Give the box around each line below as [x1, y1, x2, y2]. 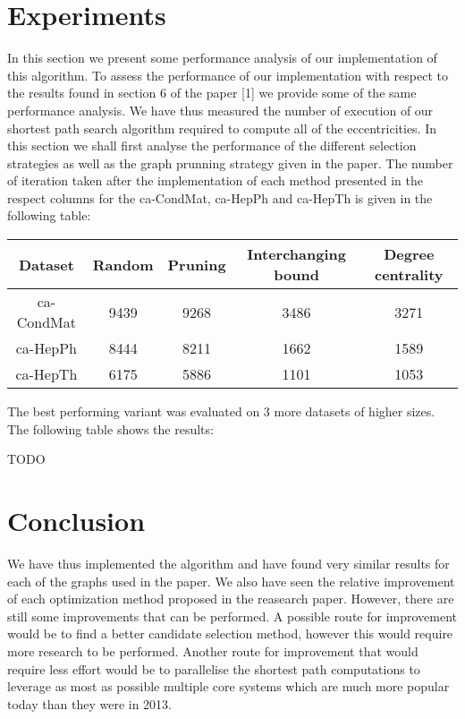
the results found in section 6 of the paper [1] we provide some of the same [7, 83, 417, 102]
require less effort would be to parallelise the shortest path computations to [7, 659, 420, 678]
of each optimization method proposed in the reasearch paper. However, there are [7, 589, 454, 608]
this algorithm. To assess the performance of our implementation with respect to [7, 65, 448, 84]
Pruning [167, 253, 226, 275]
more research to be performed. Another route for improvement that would [7, 641, 418, 660]
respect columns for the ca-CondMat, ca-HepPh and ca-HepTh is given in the [7, 188, 433, 207]
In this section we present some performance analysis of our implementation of [7, 48, 437, 67]
